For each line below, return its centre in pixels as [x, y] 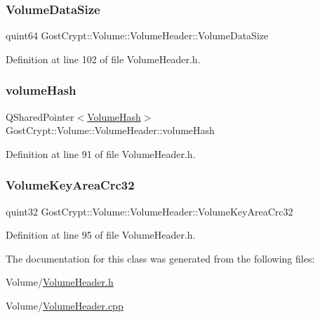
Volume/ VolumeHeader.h [60, 282]
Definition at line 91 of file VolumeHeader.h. [101, 153]
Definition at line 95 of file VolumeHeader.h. [101, 235]
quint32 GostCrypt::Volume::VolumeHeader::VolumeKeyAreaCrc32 [149, 211]
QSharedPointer [40, 116]
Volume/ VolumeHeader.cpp [65, 305]
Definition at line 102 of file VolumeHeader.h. [103, 59]
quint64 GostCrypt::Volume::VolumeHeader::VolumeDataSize [137, 35]
